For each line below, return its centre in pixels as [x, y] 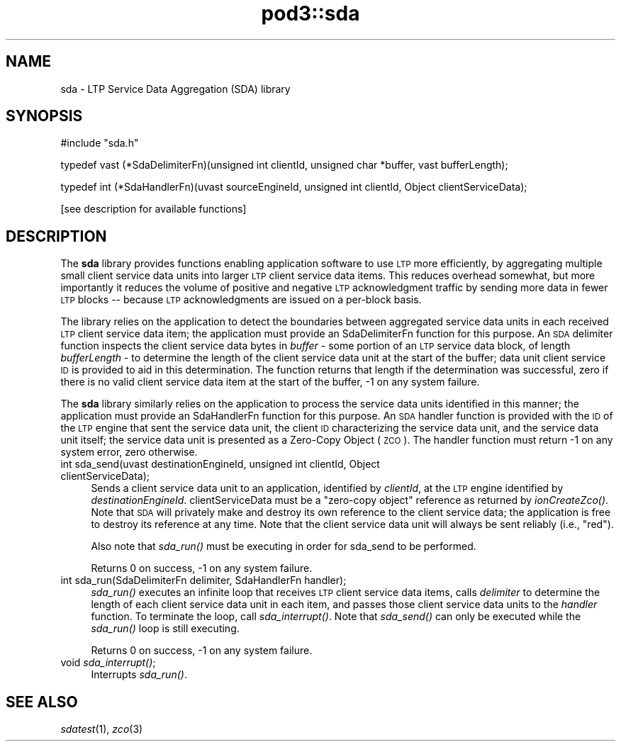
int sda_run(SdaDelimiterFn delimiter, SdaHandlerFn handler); [203, 580]
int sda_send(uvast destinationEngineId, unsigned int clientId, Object [220, 464]
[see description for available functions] [153, 209]
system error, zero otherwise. [129, 452]
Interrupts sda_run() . [139, 675]
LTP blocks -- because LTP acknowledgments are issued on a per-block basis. [241, 300]
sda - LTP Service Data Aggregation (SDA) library [175, 89]
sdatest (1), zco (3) [102, 729]
